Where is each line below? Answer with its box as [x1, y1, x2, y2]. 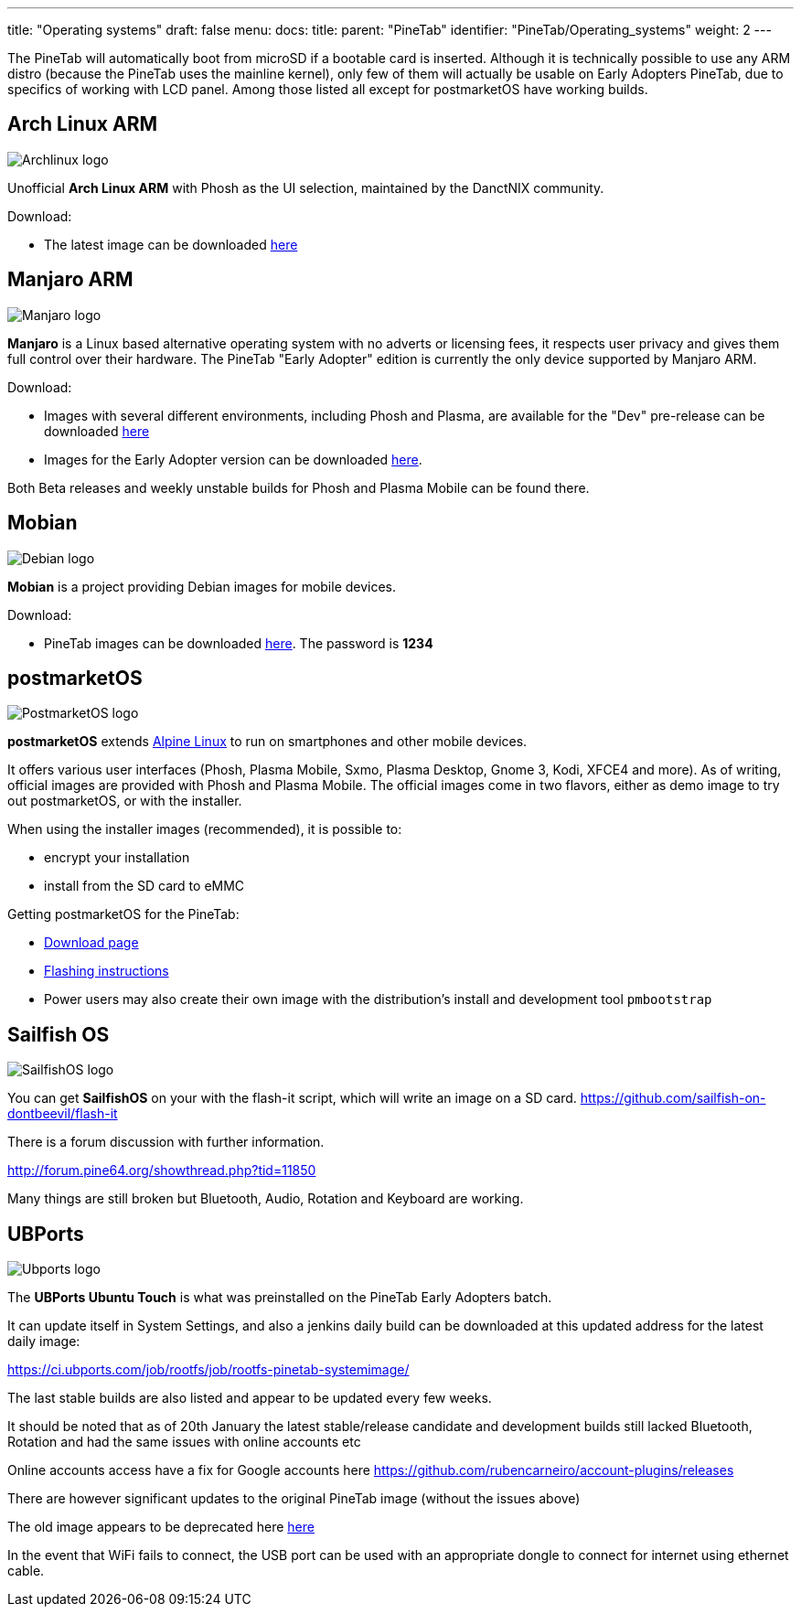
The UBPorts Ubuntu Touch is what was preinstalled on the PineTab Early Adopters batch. [7, 1289, 552, 1306]
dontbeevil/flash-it [7, 1106, 118, 1122]
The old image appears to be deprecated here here [7, 1519, 315, 1535]
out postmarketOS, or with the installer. [7, 793, 242, 809]
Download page [44, 935, 139, 951]
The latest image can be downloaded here [44, 236, 298, 252]
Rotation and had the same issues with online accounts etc [7, 1434, 361, 1450]
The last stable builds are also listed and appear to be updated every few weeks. [7, 1390, 492, 1406]
